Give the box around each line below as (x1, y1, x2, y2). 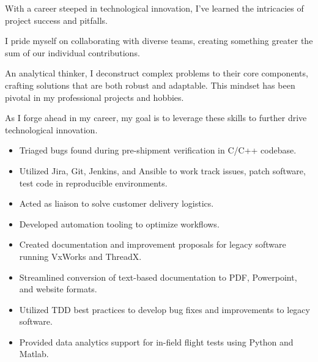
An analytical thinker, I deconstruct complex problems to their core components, (5, 67, 308, 79)
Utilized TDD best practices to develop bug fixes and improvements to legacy (19, 303, 310, 316)
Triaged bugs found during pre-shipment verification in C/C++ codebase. (19, 144, 297, 157)
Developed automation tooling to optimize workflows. (19, 217, 220, 230)
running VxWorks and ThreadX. (19, 249, 142, 262)
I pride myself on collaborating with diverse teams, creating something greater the (5, 34, 313, 47)
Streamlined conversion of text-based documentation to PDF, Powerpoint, (19, 270, 297, 283)
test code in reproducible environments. (19, 176, 168, 189)
